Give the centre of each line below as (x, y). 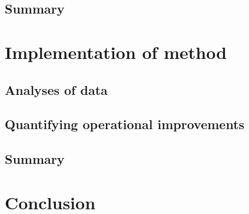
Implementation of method (116, 52)
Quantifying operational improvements (125, 124)
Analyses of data (56, 89)
